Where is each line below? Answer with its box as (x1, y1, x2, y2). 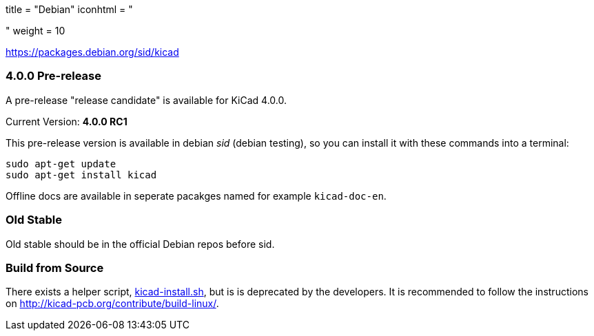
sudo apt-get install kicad (6, 169, 157, 180)
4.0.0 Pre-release (6, 69, 101, 83)
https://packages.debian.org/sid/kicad (6, 46, 179, 58)
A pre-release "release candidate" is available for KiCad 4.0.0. (6, 94, 287, 106)
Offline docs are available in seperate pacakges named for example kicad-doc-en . (6, 189, 387, 202)
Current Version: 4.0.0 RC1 (6, 115, 127, 127)
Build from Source (6, 260, 104, 275)
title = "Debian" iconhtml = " (6, 3, 133, 15)
